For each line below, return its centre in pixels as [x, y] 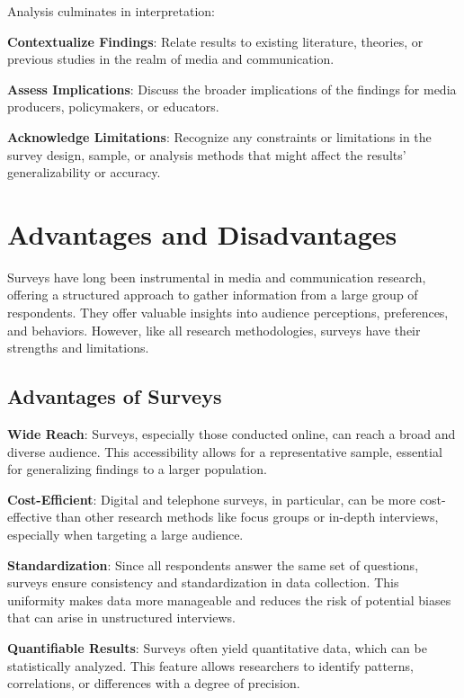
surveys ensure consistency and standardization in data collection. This [203, 582]
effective [30, 517]
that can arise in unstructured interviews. [121, 617]
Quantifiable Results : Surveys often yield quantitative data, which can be [217, 647]
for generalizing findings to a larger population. [137, 469]
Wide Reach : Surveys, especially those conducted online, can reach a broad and [232, 434]
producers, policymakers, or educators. [113, 107]
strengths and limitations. [78, 348]
